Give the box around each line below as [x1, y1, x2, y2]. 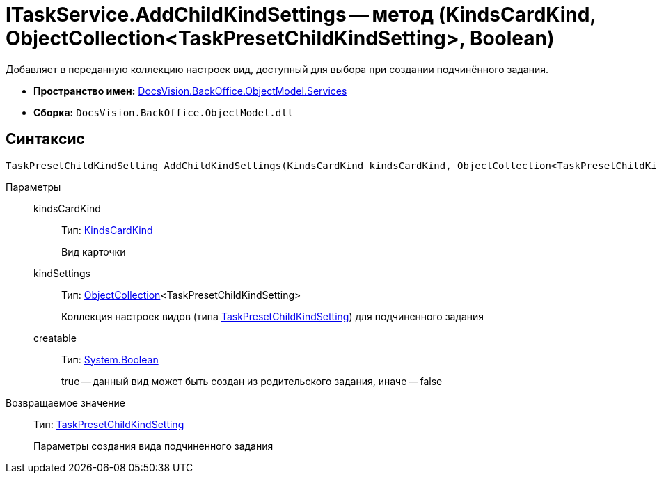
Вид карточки [61, 245, 126, 258]
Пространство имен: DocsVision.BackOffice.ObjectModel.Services [33, 84, 347, 97]
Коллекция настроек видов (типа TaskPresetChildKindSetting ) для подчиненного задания [61, 310, 484, 322]
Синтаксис [6, 130, 85, 148]
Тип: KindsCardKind [61, 223, 153, 236]
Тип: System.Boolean [61, 353, 159, 366]
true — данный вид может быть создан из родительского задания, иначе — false [61, 375, 443, 387]
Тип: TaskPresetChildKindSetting [33, 418, 184, 430]
